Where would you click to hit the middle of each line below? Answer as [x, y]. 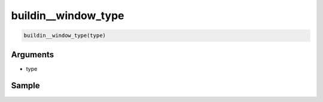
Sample [25, 86]
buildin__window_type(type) [65, 35]
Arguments [33, 55]
